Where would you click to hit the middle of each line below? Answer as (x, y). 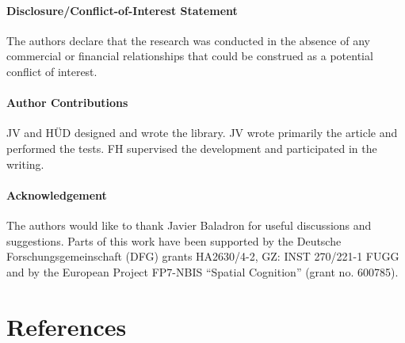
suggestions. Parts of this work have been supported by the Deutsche (174, 240)
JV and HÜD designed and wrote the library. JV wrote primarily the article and (202, 133)
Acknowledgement (57, 194)
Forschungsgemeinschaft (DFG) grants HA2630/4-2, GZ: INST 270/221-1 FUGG (203, 256)
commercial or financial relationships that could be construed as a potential (190, 56)
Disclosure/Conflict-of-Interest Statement (122, 10)
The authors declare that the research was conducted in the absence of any (188, 40)
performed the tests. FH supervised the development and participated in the (192, 148)
